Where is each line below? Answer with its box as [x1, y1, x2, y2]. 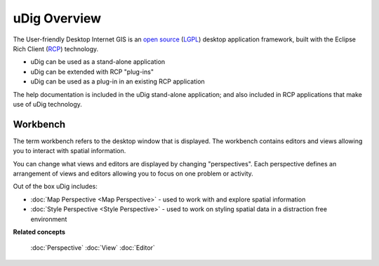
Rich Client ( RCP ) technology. [13, 44, 99, 53]
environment [30, 215, 67, 223]
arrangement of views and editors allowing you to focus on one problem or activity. [13, 169, 254, 178]
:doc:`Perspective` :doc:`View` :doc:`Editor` [30, 244, 156, 252]
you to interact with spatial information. [13, 147, 126, 155]
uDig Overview [13, 11, 102, 26]
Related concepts [13, 227, 66, 236]
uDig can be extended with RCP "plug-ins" [30, 67, 154, 76]
